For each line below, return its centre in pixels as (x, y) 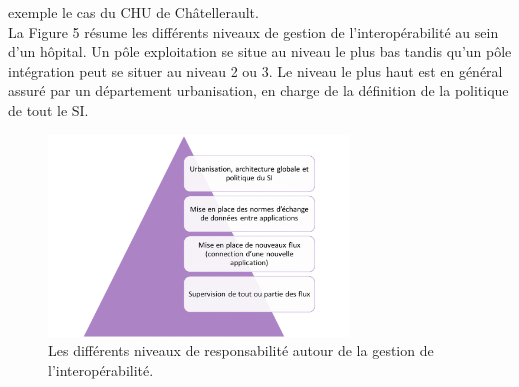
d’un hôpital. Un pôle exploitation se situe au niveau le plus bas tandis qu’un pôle (260, 51)
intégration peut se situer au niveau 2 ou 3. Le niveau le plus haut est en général (255, 70)
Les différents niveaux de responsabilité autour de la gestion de (241, 350)
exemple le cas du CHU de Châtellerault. (133, 12)
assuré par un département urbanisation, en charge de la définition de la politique (258, 90)
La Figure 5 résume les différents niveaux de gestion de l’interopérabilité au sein (253, 31)
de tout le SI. (48, 109)
